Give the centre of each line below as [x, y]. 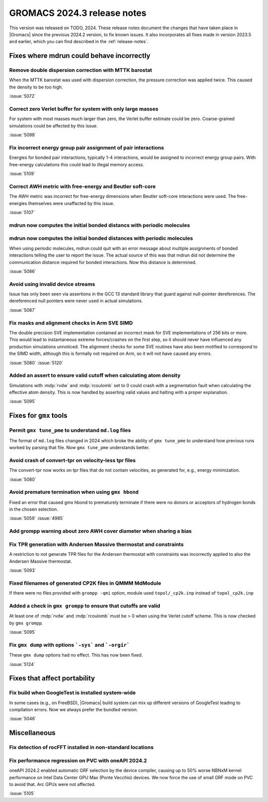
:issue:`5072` [23, 96]
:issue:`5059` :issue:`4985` [37, 518]
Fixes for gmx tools [38, 416]
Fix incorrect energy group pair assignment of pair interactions [87, 147]
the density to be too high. [36, 87]
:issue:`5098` [23, 135]
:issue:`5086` [23, 271]
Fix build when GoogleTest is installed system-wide [72, 693]
